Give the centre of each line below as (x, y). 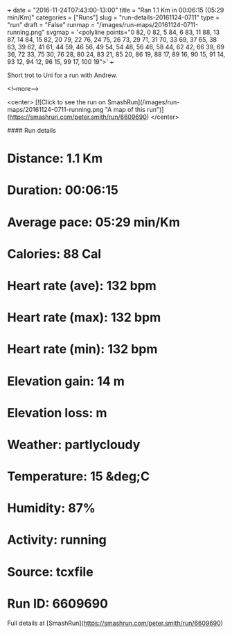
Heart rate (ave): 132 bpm (82, 285)
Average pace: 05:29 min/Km (93, 222)
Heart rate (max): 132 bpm (84, 317)
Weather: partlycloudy (74, 445)
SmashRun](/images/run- (143, 102)
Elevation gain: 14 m (66, 381)
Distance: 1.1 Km (55, 158)
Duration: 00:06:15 (63, 190)
